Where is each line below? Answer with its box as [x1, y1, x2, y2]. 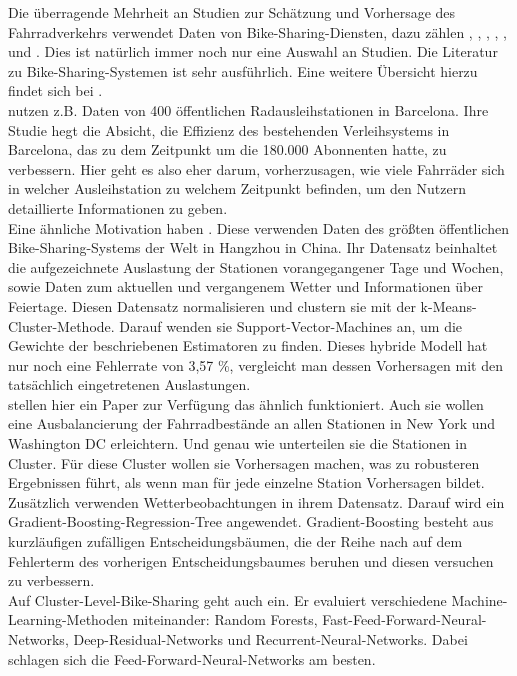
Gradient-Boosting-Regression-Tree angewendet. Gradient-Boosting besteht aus [8, 511, 494, 532]
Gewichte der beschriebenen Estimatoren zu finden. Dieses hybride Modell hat [8, 335, 488, 356]
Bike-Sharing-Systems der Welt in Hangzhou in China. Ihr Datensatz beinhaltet [8, 237, 498, 258]
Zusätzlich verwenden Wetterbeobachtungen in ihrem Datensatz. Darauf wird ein [8, 491, 505, 512]
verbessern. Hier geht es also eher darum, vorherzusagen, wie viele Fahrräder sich [8, 158, 505, 179]
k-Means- [420, 295, 477, 316]
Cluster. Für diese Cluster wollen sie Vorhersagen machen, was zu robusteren [8, 452, 480, 473]
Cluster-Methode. [8, 315, 115, 336]
